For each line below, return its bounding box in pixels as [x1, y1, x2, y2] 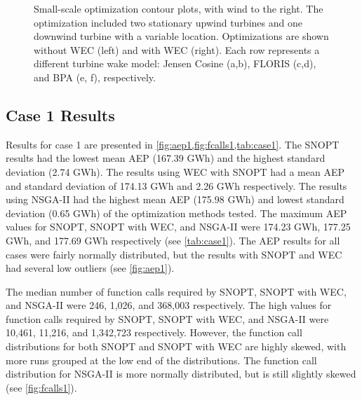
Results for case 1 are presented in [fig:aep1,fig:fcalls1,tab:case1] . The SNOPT [6, 137, 340, 151]
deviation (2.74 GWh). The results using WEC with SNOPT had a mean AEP [6, 164, 345, 179]
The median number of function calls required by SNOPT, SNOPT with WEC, [6, 284, 347, 298]
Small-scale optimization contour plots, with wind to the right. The [34, 1, 323, 15]
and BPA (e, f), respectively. [34, 69, 156, 84]
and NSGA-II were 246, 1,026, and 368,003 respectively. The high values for [6, 298, 332, 312]
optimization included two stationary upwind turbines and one [34, 15, 302, 29]
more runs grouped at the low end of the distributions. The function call [6, 352, 317, 367]
